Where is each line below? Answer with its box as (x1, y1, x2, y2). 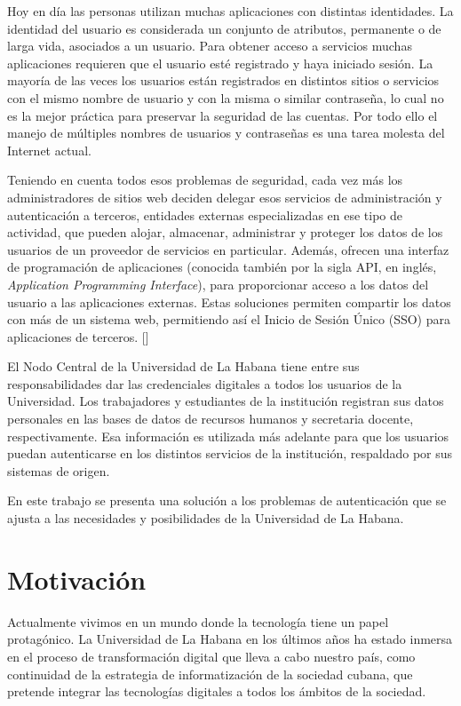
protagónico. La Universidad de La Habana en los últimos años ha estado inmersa (7, 630, 453, 648)
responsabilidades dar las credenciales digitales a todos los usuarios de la (7, 374, 402, 393)
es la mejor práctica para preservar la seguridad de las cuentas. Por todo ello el (7, 106, 438, 124)
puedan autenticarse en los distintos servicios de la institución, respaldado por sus (7, 444, 453, 463)
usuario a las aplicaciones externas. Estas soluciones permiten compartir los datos (7, 292, 451, 311)
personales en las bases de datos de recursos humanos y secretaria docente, (7, 409, 414, 428)
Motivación (7, 560, 147, 597)
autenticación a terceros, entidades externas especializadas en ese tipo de (7, 205, 403, 224)
